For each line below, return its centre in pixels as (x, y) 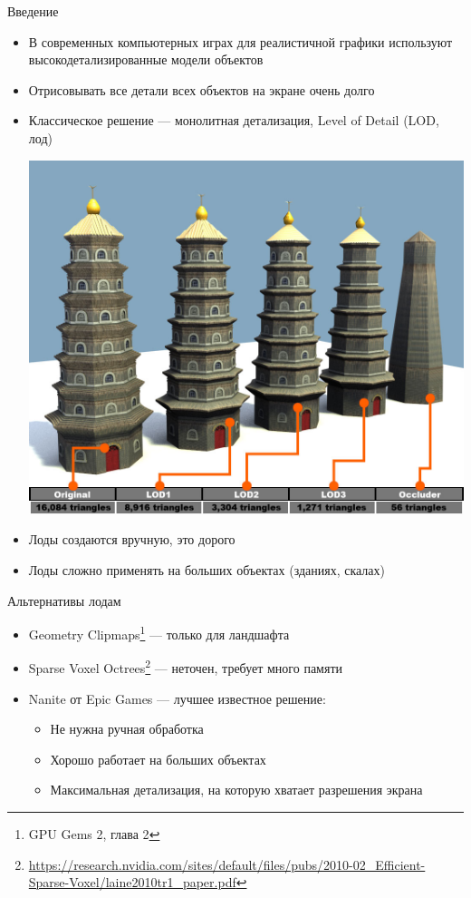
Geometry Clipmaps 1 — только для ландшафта (159, 633)
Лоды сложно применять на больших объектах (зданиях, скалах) (207, 569)
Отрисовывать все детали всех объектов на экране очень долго (202, 89)
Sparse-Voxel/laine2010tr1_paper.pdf (132, 882)
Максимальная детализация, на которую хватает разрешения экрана (236, 790)
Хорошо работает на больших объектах (158, 759)
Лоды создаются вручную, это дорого (132, 539)
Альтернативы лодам (64, 600)
